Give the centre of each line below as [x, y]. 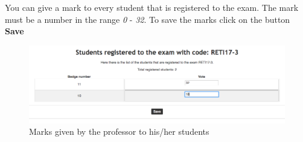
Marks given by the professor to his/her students [119, 131]
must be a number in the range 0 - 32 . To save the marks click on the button [148, 19]
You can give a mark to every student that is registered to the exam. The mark [152, 7]
